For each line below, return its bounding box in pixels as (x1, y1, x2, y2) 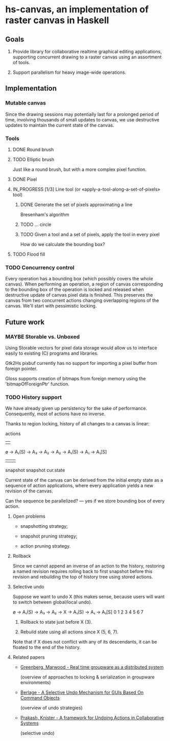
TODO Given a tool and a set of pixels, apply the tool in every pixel (20, 231, 160, 237)
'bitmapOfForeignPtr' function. (5, 381, 70, 387)
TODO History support (5, 394, 62, 401)
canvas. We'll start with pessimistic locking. (5, 303, 97, 309)
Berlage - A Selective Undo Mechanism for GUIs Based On (20, 689, 144, 695)
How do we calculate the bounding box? (20, 241, 105, 247)
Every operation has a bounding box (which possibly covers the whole (5, 276, 153, 282)
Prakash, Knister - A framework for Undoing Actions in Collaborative (20, 715, 164, 721)
